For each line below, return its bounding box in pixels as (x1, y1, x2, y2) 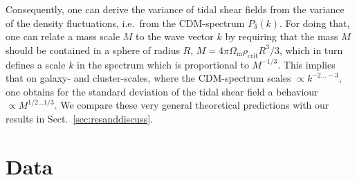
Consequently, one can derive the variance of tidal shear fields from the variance (6, 2, 345, 16)
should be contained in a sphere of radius (6, 42, 180, 57)
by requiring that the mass (225, 29, 338, 44)
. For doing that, (280, 15, 350, 30)
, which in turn (279, 42, 343, 57)
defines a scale (6, 57, 66, 71)
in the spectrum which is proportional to (77, 57, 249, 71)
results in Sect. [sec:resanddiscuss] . (6, 111, 153, 125)
